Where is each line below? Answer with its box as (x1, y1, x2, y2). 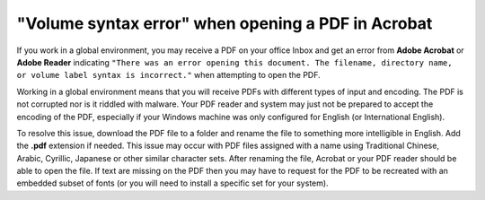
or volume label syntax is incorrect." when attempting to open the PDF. (16, 70, 321, 81)
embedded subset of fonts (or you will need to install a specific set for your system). (16, 178, 329, 188)
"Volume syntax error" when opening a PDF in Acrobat (16, 13, 433, 33)
